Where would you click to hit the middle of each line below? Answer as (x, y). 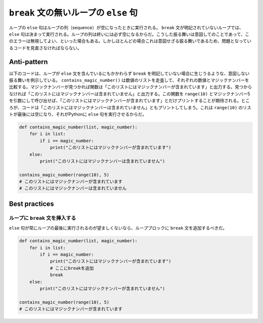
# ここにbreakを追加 (72, 268)
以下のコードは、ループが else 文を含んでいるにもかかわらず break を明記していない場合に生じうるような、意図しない (129, 73)
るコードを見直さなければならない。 (45, 48)
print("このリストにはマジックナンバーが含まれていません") (103, 288)
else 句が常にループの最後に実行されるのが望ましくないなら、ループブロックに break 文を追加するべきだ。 (118, 228)
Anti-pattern (28, 62)
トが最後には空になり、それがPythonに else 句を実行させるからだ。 (78, 114)
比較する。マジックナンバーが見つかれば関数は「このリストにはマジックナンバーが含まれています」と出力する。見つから (131, 87)
